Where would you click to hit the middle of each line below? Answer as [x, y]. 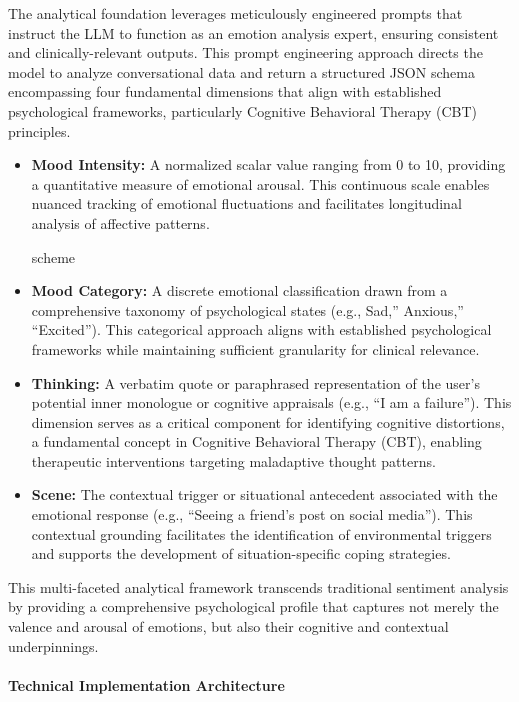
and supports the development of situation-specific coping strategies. [241, 553]
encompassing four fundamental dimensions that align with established [225, 91]
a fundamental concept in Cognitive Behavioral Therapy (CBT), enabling [256, 441]
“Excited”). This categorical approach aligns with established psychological [261, 329]
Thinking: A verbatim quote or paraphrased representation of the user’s [255, 382]
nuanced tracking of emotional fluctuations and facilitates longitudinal [246, 203]
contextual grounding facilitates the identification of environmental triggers [261, 533]
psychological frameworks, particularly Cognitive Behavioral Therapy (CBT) [243, 110]
